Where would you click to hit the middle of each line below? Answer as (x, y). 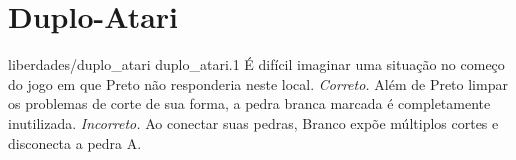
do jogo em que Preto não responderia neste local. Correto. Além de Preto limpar (258, 83)
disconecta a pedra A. (75, 142)
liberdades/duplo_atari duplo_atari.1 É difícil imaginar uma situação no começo (256, 64)
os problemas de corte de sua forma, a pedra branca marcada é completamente (249, 103)
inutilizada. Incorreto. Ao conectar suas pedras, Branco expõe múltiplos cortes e (253, 122)
